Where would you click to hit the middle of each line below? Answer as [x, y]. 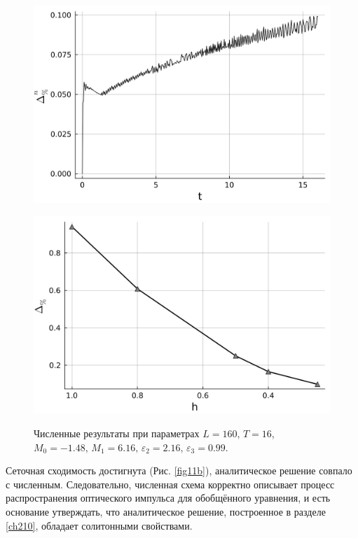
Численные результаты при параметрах [117, 433]
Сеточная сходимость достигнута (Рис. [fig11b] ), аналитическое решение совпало [179, 470]
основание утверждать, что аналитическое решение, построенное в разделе [166, 511]
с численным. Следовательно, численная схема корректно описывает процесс [170, 484]
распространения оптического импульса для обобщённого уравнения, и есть [168, 498]
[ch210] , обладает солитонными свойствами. [99, 525]
